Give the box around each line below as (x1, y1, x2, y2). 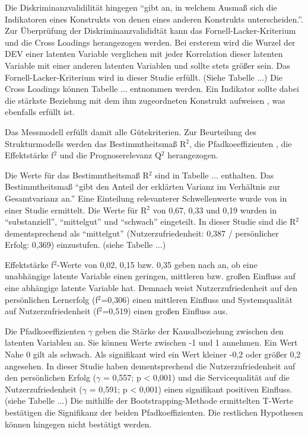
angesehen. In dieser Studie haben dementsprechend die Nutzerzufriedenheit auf (5, 359, 296, 372)
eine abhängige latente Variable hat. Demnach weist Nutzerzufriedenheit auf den (5, 282, 298, 294)
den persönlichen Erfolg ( (5, 371, 96, 384)
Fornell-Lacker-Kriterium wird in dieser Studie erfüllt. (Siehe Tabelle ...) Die (5, 71, 283, 83)
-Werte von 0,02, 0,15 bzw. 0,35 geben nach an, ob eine (57, 258, 258, 270)
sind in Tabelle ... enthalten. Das (155, 168, 274, 181)
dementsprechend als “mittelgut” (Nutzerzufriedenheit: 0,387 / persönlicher (5, 226, 279, 239)
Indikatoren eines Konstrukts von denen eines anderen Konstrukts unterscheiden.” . (5, 12, 303, 25)
